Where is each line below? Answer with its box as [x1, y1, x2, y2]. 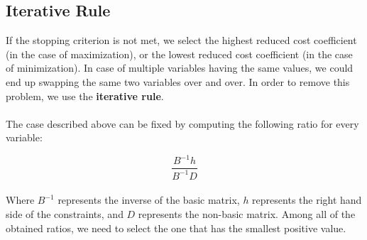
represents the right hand [252, 192, 362, 207]
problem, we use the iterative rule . [6, 88, 164, 103]
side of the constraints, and [6, 207, 124, 222]
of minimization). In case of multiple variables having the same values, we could [6, 60, 354, 75]
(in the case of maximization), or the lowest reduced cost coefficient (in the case [6, 46, 353, 61]
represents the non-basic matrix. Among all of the [138, 207, 356, 222]
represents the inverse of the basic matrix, [57, 192, 240, 207]
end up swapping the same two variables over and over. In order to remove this [6, 74, 350, 89]
